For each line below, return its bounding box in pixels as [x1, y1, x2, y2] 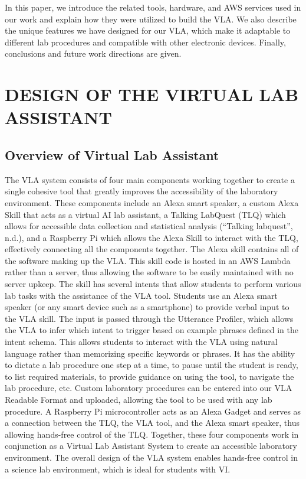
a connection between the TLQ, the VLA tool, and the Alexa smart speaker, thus [5, 416, 300, 429]
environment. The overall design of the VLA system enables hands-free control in [5, 451, 298, 463]
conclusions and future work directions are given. [5, 47, 182, 60]
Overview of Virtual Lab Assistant [5, 145, 219, 164]
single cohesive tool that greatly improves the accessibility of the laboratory [5, 185, 278, 197]
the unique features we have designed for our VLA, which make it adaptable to [5, 24, 291, 37]
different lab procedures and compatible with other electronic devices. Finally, [5, 35, 286, 48]
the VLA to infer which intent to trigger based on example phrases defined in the [5, 324, 298, 336]
